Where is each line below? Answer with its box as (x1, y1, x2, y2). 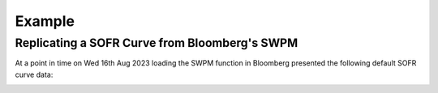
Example (15, 12, 75, 30)
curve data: (15, 70, 54, 79)
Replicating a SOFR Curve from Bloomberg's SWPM (15, 36, 298, 50)
